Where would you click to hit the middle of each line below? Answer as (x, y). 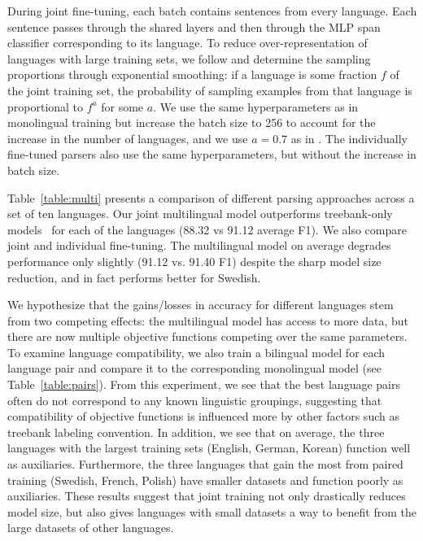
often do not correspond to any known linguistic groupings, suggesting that (195, 400)
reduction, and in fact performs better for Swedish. (134, 277)
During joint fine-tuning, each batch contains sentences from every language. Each (212, 11)
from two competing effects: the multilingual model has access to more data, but (208, 320)
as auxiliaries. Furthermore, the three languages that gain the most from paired (205, 464)
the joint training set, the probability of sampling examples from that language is (210, 90)
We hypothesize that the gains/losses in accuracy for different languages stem (201, 305)
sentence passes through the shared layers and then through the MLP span (194, 26)
